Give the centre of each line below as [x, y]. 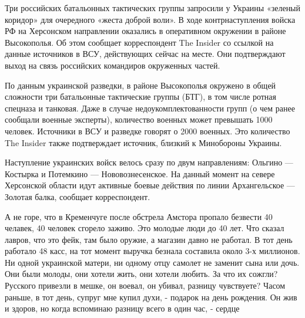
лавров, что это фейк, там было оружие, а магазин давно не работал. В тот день [149, 239]
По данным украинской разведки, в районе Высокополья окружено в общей [140, 85]
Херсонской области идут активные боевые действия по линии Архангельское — [150, 185]
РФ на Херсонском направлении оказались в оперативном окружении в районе [145, 31]
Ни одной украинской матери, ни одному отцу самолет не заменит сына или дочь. [152, 262]
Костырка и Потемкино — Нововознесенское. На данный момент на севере [140, 173]
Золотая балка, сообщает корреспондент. [78, 196]
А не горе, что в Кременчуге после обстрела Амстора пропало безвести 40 [139, 216]
